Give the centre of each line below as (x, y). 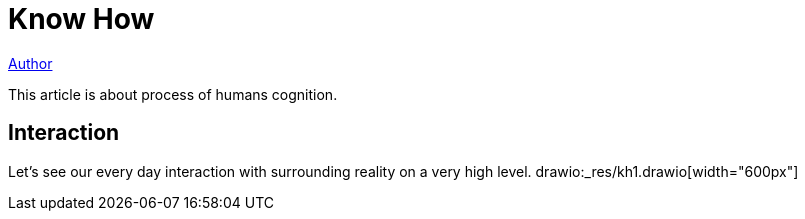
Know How (81, 19)
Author (30, 63)
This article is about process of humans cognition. (173, 94)
